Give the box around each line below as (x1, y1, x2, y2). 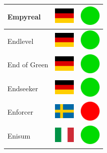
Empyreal (7, 11, 41, 21)
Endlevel (7, 35, 34, 46)
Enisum (7, 131, 31, 141)
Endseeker (7, 83, 38, 93)
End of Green (7, 59, 49, 70)
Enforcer (7, 107, 34, 117)
